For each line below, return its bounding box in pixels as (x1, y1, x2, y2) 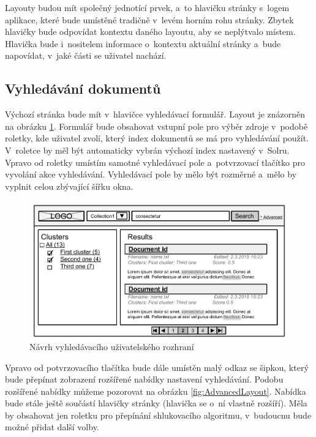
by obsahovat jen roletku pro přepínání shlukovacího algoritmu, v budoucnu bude (5, 408, 312, 421)
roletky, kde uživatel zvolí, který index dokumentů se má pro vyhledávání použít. (5, 132, 309, 144)
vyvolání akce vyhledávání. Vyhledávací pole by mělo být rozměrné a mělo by (5, 168, 297, 181)
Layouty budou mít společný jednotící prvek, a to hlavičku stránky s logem (5, 1, 290, 13)
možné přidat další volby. (5, 420, 99, 433)
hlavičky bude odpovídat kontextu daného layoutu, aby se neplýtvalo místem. (5, 25, 296, 38)
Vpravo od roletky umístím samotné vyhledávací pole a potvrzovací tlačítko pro (5, 155, 305, 168)
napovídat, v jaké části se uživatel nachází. (5, 49, 167, 62)
